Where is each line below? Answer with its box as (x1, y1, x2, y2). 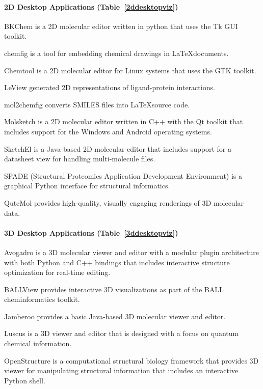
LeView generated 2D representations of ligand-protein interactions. (4, 82, 215, 93)
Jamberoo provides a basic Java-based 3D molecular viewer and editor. (4, 311, 226, 321)
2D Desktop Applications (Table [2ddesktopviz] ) (4, 1, 178, 12)
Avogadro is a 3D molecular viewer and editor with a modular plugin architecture (4, 246, 259, 257)
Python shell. (4, 375, 45, 385)
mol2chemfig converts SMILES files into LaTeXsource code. (4, 99, 190, 109)
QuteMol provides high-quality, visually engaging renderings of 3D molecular (4, 197, 244, 208)
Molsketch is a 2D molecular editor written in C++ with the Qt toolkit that (4, 116, 243, 127)
